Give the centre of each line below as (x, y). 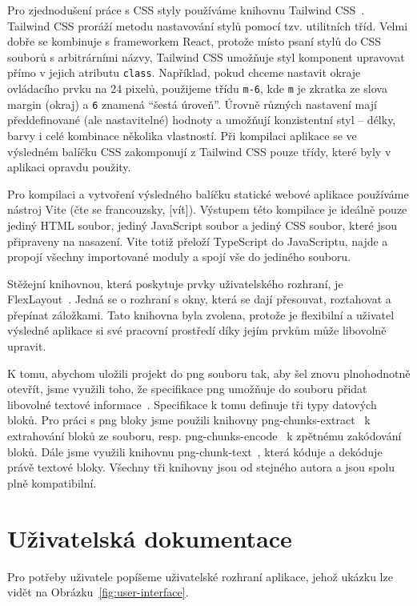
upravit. (27, 346)
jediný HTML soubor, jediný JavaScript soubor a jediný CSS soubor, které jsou (202, 225)
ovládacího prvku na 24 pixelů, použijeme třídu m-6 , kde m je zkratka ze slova (197, 88)
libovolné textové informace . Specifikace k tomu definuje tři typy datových (192, 404)
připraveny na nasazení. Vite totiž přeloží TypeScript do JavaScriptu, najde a (198, 241)
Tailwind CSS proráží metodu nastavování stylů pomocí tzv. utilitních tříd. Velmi (208, 25)
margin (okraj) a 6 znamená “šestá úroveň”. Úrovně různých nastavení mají (192, 104)
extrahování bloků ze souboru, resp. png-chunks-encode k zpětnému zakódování (204, 436)
